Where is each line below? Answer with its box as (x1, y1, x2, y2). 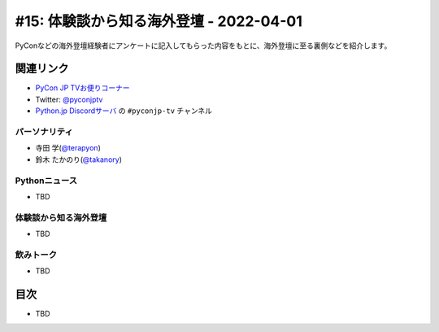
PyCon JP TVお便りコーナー (35, 83, 130, 93)
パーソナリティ (15, 126, 73, 138)
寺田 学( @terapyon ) (35, 143, 101, 153)
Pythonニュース (15, 175, 77, 186)
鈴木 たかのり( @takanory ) (35, 155, 122, 164)
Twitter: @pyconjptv (35, 94, 103, 104)
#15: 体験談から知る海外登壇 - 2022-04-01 (15, 12, 302, 30)
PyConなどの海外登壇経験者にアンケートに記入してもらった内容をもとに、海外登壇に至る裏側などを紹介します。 (15, 41, 392, 50)
